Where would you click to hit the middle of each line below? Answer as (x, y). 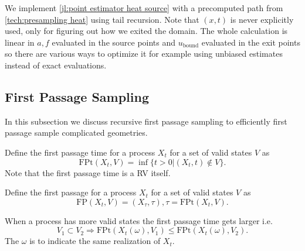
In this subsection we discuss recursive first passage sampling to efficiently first (146, 121)
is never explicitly (262, 19)
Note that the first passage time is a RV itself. (88, 172)
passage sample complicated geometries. (76, 133)
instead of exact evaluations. (56, 65)
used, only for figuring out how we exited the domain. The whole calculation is (146, 31)
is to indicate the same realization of (95, 241)
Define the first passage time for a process (80, 152)
